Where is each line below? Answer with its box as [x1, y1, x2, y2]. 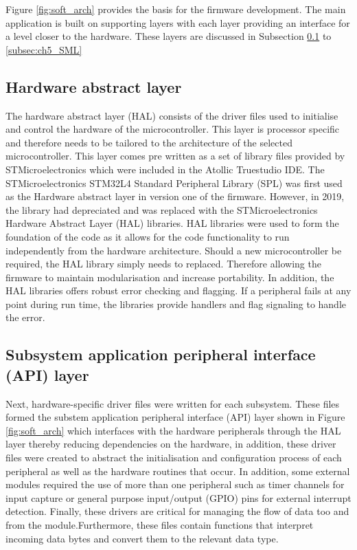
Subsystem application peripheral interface [5, 344, 316, 365]
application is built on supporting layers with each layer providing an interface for [5, 15, 350, 30]
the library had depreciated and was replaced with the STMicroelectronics [5, 202, 318, 217]
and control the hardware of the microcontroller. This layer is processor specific [5, 122, 340, 136]
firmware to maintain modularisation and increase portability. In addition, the [5, 269, 334, 284]
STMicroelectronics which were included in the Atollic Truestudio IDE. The [5, 162, 325, 176]
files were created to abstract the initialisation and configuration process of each [5, 450, 342, 465]
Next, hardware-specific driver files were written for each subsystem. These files [5, 396, 340, 410]
